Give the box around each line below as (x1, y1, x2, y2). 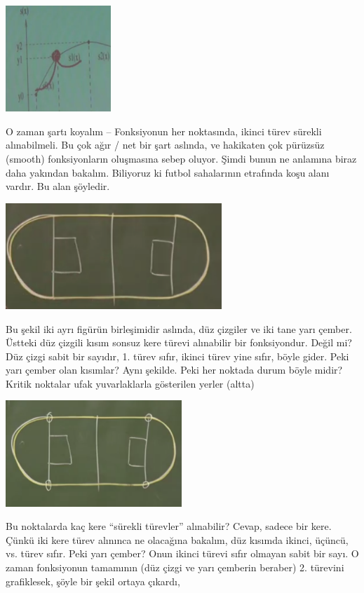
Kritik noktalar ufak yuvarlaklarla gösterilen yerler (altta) (6, 376, 255, 390)
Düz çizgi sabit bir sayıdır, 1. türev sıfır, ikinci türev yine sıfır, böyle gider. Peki (6, 348, 349, 363)
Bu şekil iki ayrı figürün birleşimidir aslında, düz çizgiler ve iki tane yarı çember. (6, 321, 352, 336)
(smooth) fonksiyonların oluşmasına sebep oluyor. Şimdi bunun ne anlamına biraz (6, 151, 357, 165)
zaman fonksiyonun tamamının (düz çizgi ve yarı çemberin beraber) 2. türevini (6, 560, 344, 575)
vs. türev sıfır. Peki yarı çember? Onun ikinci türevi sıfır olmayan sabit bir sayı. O (6, 546, 359, 561)
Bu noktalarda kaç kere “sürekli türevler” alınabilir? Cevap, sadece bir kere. (6, 519, 332, 533)
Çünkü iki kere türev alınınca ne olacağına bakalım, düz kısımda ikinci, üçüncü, (6, 532, 349, 547)
